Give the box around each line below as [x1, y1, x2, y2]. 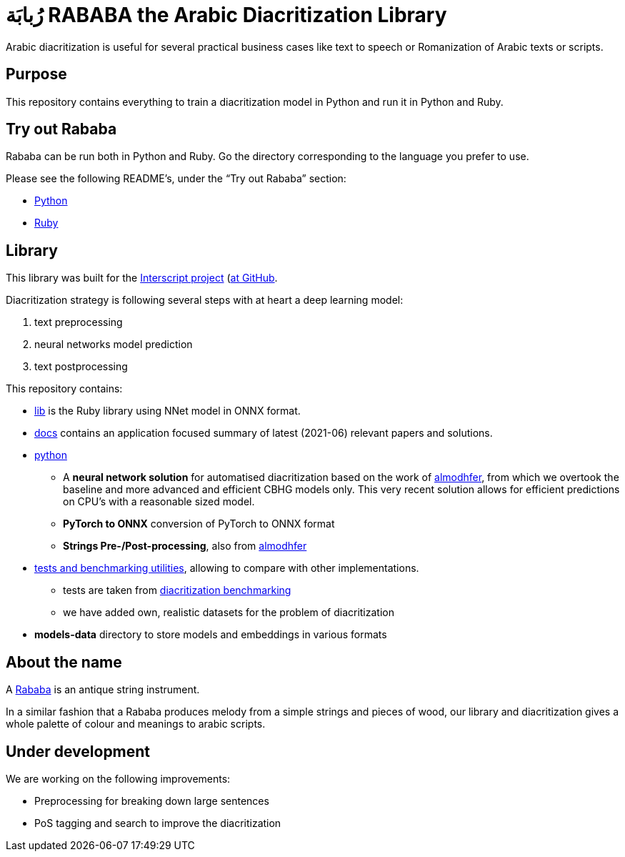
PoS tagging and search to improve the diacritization [34, 816, 281, 829]
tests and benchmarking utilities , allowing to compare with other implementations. [34, 562, 419, 575]
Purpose [6, 65, 67, 84]
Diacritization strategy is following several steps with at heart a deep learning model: [6, 294, 404, 307]
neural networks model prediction [34, 338, 193, 351]
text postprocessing [34, 360, 128, 373]
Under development [6, 742, 151, 761]
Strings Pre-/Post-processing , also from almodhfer [63, 540, 307, 553]
